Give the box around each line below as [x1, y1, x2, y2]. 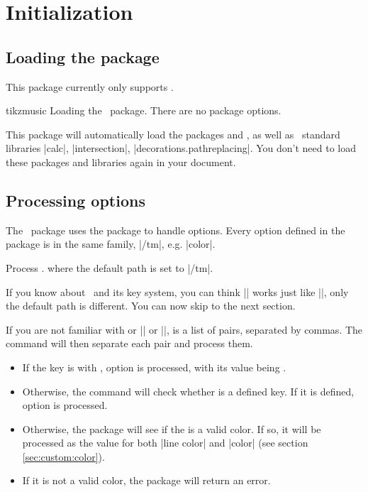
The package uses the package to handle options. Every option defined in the [6, 222, 345, 237]
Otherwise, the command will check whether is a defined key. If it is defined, [22, 383, 355, 398]
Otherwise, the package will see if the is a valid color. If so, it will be [22, 421, 321, 436]
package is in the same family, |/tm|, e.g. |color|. [6, 236, 216, 251]
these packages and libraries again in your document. [6, 154, 236, 169]
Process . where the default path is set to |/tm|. [6, 260, 213, 275]
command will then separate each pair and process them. [6, 336, 253, 351]
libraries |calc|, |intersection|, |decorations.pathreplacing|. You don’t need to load [6, 141, 356, 155]
